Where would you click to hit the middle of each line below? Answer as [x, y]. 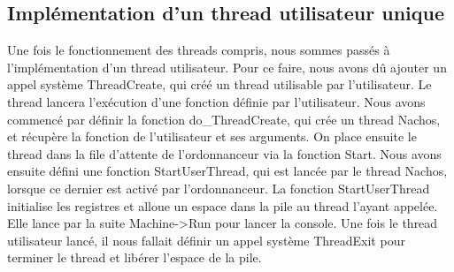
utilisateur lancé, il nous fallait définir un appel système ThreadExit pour [206, 240]
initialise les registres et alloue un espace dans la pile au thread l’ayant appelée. [223, 205]
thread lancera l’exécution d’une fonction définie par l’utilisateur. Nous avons [216, 101]
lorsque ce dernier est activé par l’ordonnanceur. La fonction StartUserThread [219, 188]
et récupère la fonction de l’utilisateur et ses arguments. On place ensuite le [212, 136]
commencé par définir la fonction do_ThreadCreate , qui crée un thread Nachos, [224, 119]
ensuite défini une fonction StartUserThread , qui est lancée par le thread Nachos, [227, 171]
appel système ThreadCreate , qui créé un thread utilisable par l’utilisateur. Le [219, 84]
